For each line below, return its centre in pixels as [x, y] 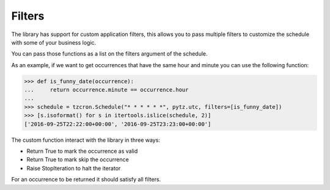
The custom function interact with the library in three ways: [86, 140]
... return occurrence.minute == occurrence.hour [106, 90]
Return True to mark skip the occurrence [78, 159]
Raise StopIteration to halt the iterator [74, 168]
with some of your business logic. [54, 42]
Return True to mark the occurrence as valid [82, 151]
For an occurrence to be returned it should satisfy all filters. [86, 180]
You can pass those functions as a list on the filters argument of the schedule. [109, 54]
